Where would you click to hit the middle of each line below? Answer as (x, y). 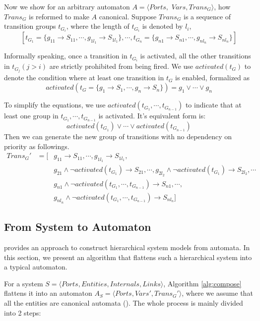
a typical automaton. (36, 267)
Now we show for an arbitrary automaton (67, 6)
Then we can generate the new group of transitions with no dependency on (118, 136)
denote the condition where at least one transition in (84, 78)
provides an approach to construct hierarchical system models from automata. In (127, 247)
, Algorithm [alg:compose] (202, 283)
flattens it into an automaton (48, 293)
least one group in (31, 116)
